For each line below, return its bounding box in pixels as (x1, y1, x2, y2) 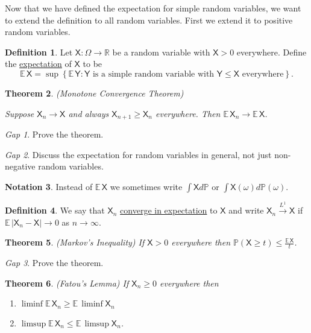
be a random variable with (112, 45, 210, 58)
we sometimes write (110, 180, 183, 192)
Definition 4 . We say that (5, 204, 105, 217)
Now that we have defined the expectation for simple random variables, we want (5, 2, 301, 14)
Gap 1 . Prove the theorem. (5, 128, 104, 141)
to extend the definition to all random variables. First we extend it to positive (5, 13, 293, 26)
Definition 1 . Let (5, 45, 73, 58)
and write (228, 204, 264, 217)
